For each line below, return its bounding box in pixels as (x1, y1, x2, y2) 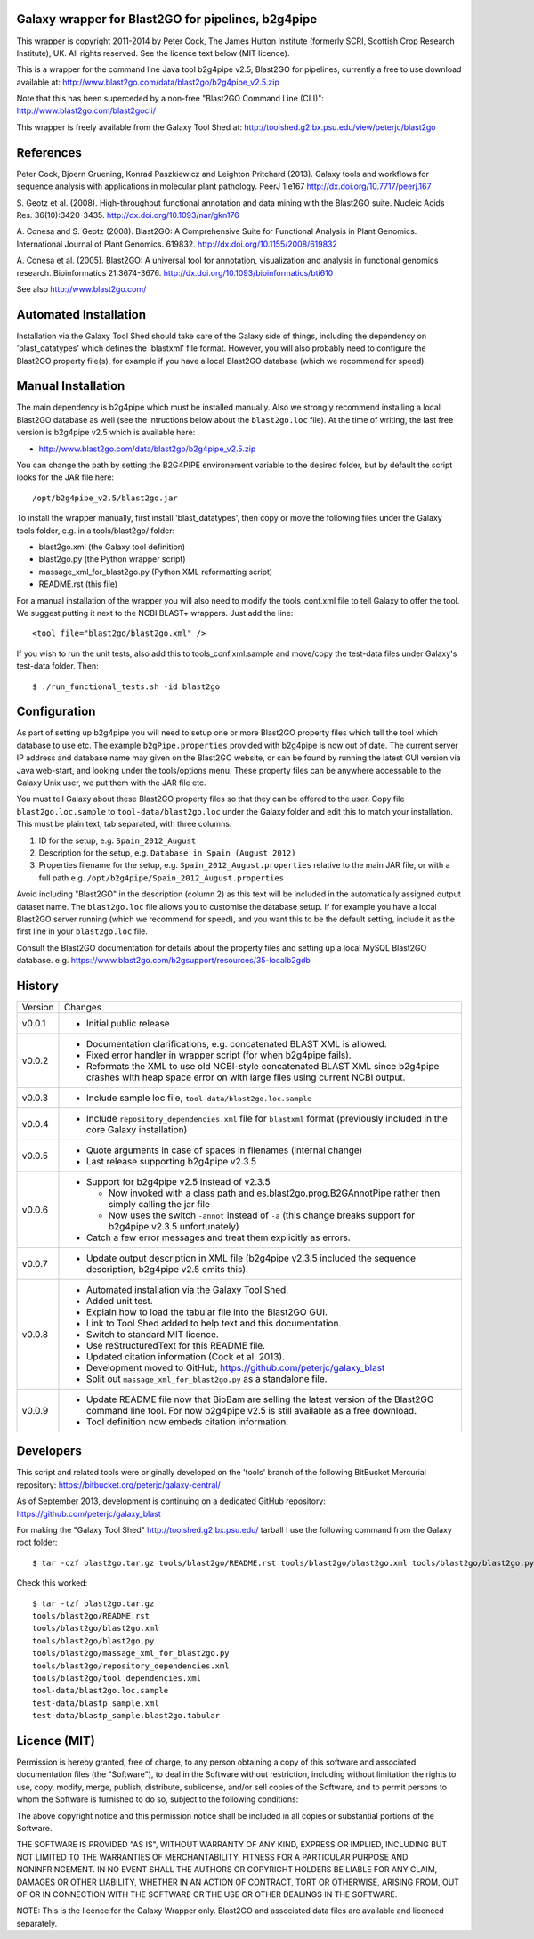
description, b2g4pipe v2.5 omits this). (85, 1262, 249, 1275)
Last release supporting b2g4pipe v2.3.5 (85, 1155, 257, 1167)
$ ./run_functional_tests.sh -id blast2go (32, 681, 221, 692)
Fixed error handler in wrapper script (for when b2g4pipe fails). (85, 1049, 352, 1061)
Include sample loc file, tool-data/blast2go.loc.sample (85, 1091, 312, 1104)
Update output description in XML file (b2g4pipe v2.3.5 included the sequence (85, 1252, 416, 1264)
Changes (63, 1001, 102, 1013)
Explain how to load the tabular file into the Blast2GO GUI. (85, 1305, 328, 1318)
